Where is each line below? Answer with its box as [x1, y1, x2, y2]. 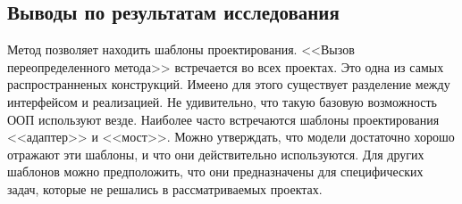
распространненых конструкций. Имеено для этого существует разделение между [7, 75, 450, 94]
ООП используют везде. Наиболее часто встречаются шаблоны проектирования [7, 110, 440, 128]
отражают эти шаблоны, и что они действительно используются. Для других [7, 144, 424, 163]
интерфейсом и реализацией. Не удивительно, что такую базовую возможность [7, 92, 437, 110]
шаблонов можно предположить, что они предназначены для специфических [7, 162, 424, 181]
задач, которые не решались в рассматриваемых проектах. [7, 179, 323, 198]
